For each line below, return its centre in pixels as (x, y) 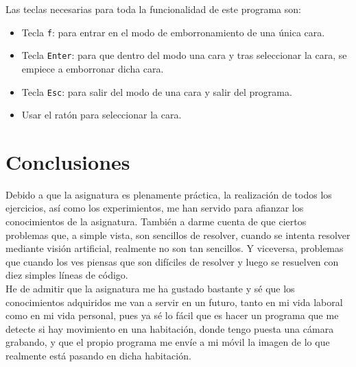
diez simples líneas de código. (67, 275)
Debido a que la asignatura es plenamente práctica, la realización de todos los (169, 194)
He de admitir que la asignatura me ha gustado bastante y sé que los (150, 289)
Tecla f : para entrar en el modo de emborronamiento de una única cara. (173, 32)
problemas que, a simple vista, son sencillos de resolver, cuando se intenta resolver (178, 235)
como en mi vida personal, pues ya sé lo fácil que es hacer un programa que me (172, 315)
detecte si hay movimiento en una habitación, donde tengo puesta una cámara (170, 328)
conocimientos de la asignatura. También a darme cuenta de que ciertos (156, 222)
